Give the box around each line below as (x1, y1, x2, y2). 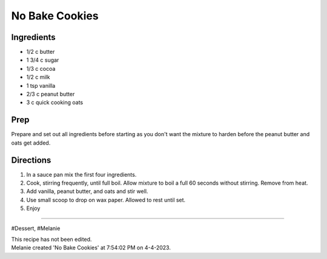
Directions (11, 155, 51, 165)
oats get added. (11, 139, 51, 146)
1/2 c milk (26, 73, 50, 81)
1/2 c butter (26, 48, 55, 56)
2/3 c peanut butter (26, 91, 75, 98)
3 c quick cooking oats (26, 99, 84, 106)
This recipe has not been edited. (11, 235, 92, 243)
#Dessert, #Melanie (11, 225, 61, 232)
